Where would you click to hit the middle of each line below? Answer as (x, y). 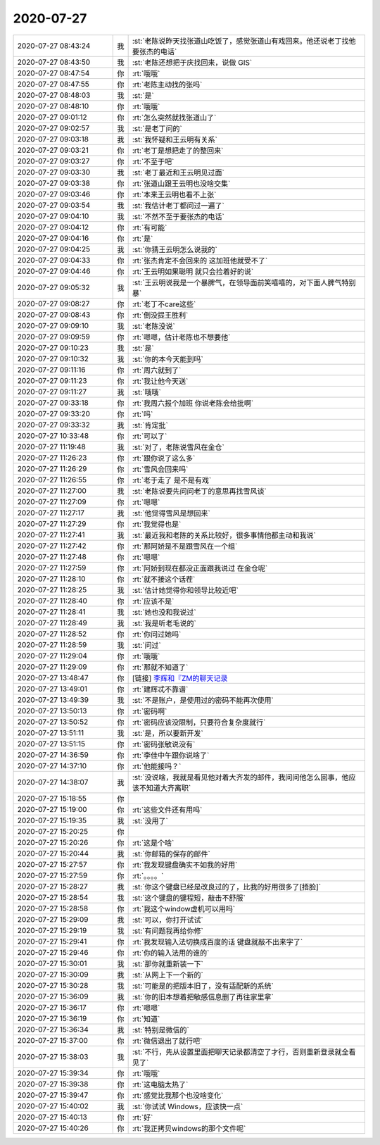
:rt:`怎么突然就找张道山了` (174, 118)
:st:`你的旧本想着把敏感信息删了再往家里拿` (203, 996)
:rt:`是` (142, 238)
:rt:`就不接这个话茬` (164, 579)
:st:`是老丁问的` (157, 128)
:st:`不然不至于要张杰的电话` (178, 216)
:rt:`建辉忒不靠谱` (160, 689)
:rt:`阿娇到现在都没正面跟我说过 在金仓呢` (200, 568)
